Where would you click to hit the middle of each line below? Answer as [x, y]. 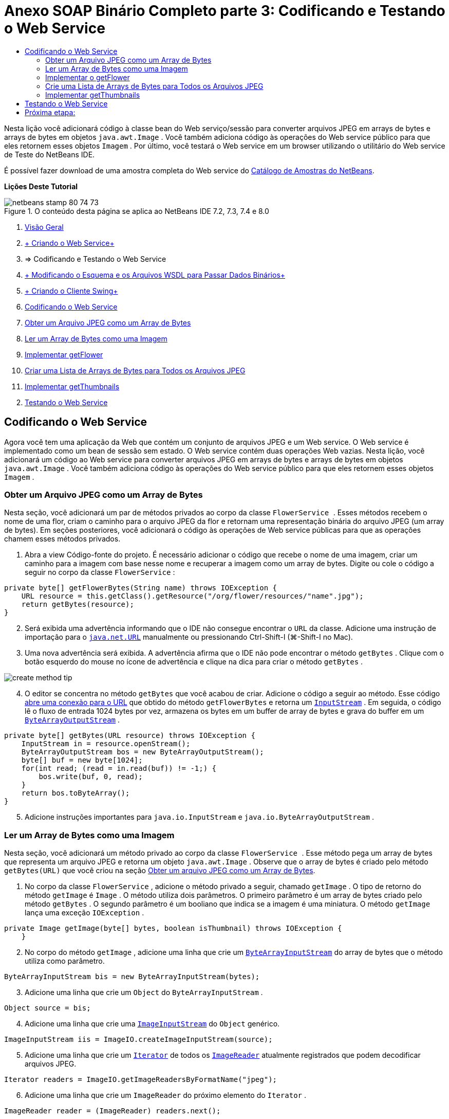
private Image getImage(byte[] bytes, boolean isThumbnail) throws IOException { [173, 928]
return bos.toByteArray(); [76, 793]
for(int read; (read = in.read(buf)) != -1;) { [119, 769]
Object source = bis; [48, 1008]
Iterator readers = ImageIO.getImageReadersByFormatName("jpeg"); [141, 1080]
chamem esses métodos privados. [62, 539]
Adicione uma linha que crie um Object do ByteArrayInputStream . [144, 992]
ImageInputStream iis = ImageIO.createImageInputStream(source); [138, 1040]
